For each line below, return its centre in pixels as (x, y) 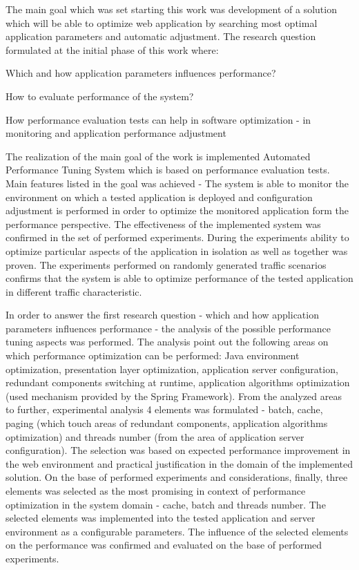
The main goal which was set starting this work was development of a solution (171, 9)
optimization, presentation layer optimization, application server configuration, (172, 369)
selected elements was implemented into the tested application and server (161, 518)
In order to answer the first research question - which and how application (162, 315)
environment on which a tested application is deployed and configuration (159, 197)
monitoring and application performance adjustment (116, 133)
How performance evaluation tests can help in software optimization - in (158, 119)
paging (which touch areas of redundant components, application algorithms (167, 423)
